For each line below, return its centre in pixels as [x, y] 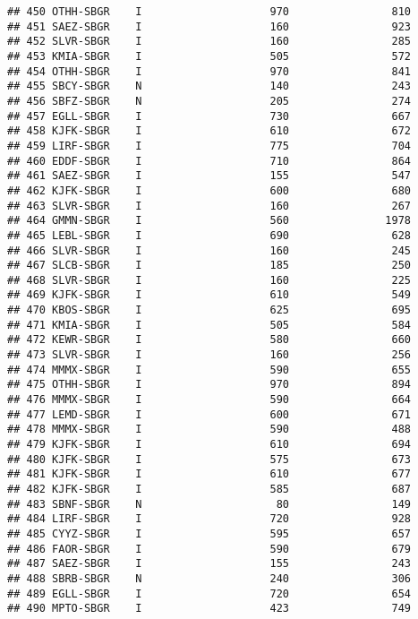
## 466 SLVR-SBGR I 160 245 [209, 250]
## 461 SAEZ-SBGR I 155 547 [209, 176]
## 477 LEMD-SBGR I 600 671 [209, 414]
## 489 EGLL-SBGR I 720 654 [209, 593]
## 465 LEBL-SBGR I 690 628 [209, 235]
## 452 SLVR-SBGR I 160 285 [209, 42]
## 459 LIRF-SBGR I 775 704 [209, 146]
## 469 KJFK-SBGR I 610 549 [209, 295]
